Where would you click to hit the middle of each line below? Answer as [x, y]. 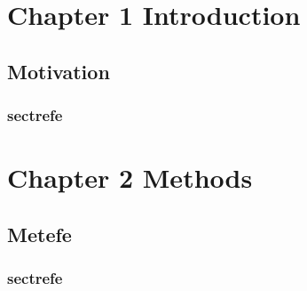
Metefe [39, 234]
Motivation [59, 71]
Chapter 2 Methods [130, 178]
